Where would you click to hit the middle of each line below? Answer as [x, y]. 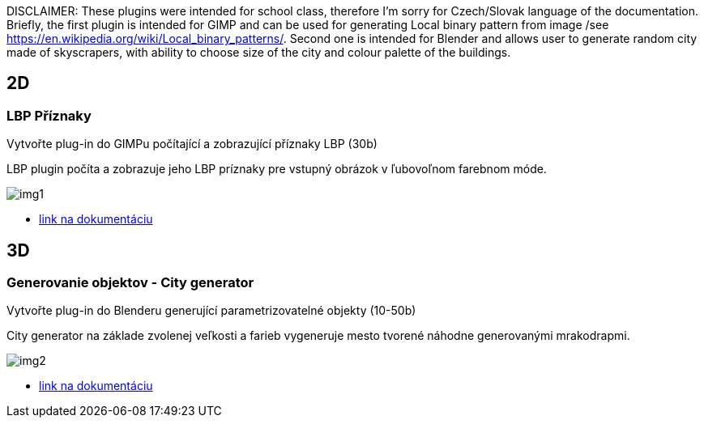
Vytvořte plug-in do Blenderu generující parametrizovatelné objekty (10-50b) [211, 311]
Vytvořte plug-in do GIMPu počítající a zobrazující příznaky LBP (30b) [192, 144]
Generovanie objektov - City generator [130, 283]
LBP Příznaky [49, 115]
